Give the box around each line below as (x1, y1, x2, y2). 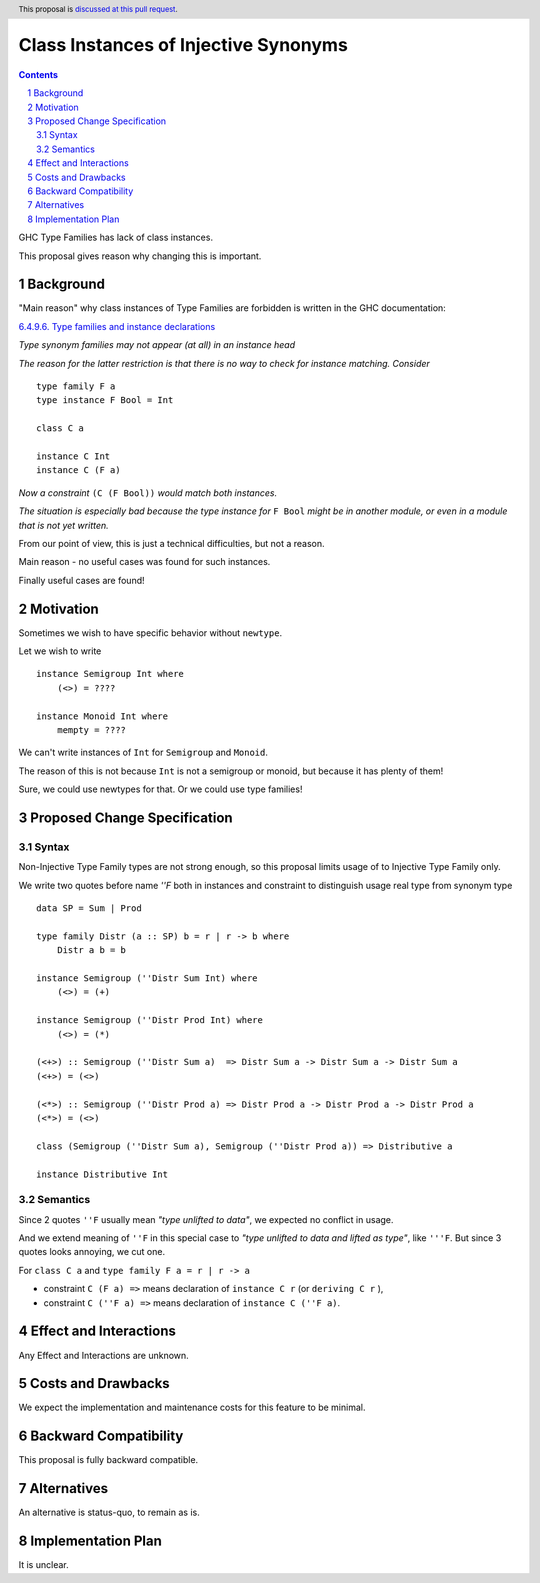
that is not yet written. (18, 519, 109, 531)
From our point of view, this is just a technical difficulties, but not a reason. (18, 537, 325, 549)
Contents (18, 68, 59, 80)
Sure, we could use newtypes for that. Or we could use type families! (18, 783, 303, 795)
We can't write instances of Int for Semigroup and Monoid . (18, 746, 269, 759)
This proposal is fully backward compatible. (18, 1454, 199, 1466)
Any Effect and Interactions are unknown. (18, 1349, 189, 1361)
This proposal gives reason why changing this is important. (18, 250, 262, 262)
